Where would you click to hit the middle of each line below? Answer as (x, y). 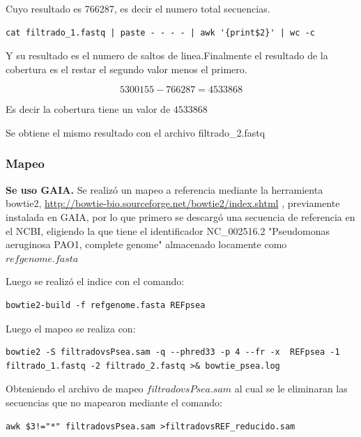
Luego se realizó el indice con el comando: (95, 281)
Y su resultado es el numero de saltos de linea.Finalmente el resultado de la (167, 55)
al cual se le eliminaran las (291, 389)
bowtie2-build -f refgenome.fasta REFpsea (106, 305)
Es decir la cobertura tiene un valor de (88, 109)
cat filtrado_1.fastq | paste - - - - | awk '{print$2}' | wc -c (160, 32)
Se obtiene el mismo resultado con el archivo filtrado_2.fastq (136, 132)
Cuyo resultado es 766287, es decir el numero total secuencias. (138, 8)
